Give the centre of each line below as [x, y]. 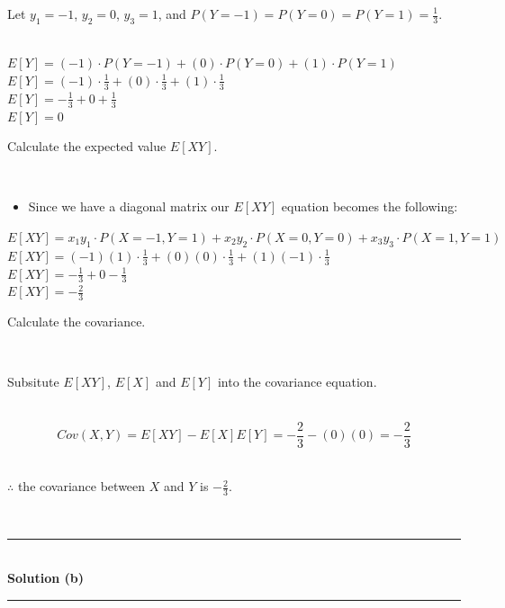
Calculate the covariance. [77, 322]
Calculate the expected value [87, 146]
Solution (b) [45, 578]
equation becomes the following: [370, 206]
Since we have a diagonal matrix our [129, 206]
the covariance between [81, 486]
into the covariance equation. [297, 382]
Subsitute [33, 382]
